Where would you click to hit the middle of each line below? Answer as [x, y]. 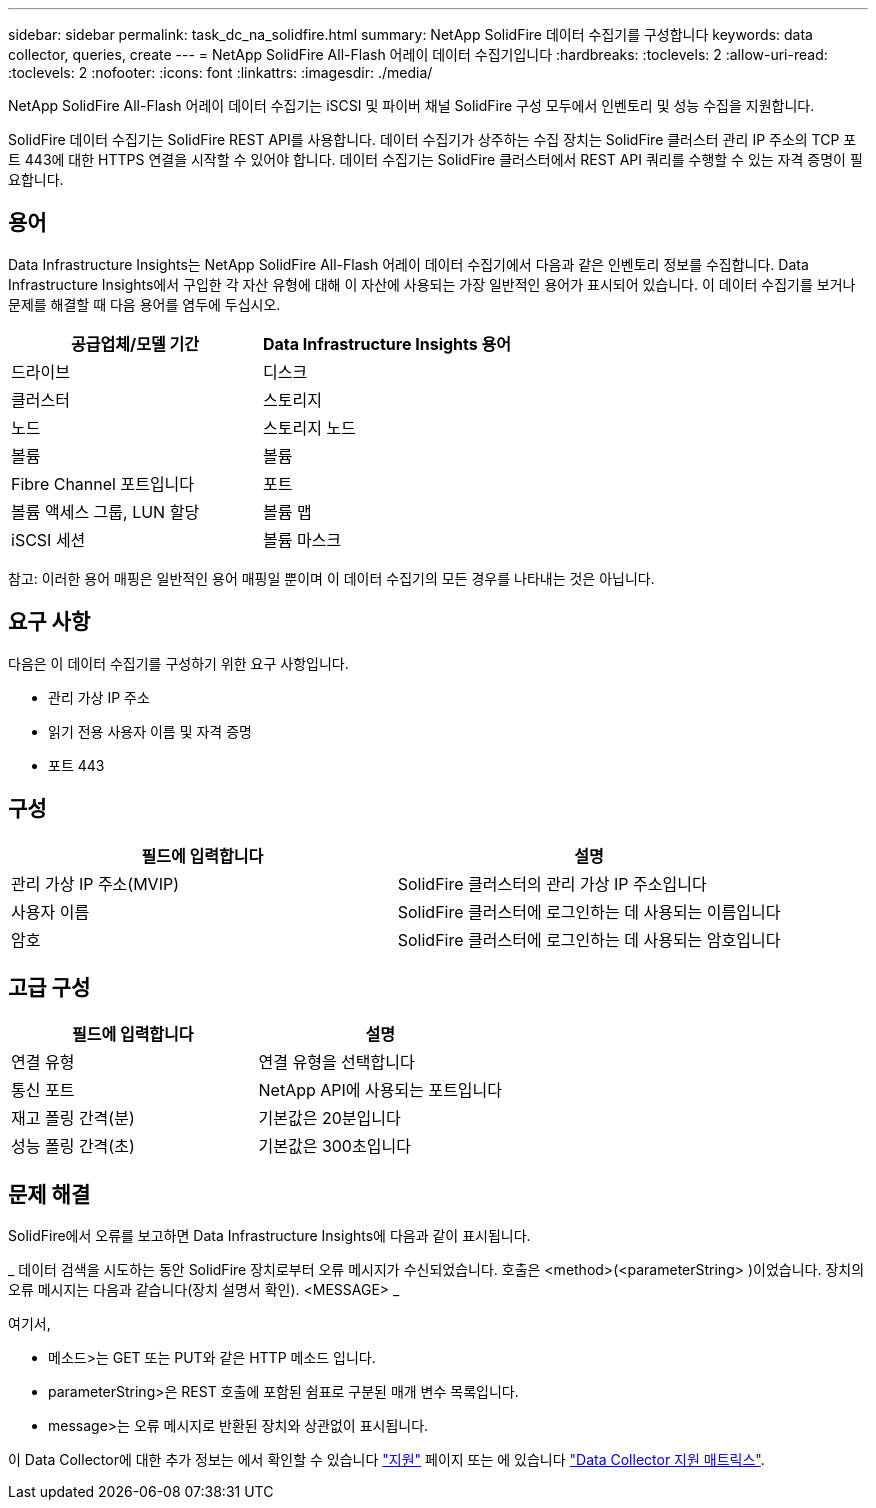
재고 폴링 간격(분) [73, 1118]
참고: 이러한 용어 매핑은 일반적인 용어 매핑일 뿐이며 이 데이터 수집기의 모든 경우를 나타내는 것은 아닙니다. [331, 578]
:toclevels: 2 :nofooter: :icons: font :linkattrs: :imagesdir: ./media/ [220, 72]
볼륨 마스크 [302, 539]
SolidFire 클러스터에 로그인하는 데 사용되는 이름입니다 [589, 911]
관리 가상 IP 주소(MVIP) [95, 883]
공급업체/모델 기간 [135, 343]
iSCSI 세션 [48, 539]
